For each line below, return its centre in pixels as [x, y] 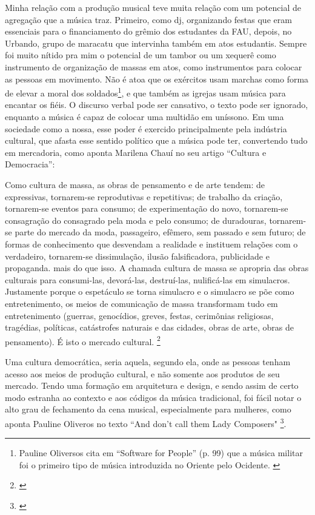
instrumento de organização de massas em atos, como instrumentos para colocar [154, 66]
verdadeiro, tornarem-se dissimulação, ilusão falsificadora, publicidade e [137, 256]
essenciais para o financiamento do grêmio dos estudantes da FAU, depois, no [148, 31]
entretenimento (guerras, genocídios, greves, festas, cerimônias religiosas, [139, 315]
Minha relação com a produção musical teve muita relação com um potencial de [153, 7]
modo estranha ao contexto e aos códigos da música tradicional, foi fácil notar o [153, 397]
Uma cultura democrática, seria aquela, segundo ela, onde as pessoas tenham [148, 361]
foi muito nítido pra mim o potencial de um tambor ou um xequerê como [141, 55]
